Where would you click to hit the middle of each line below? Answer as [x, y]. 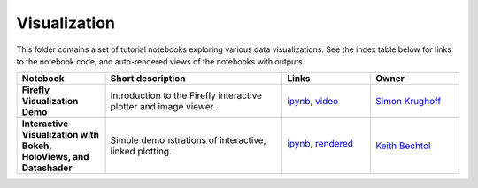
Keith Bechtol [403, 146]
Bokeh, [37, 146]
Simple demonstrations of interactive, [188, 140]
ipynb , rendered [320, 144]
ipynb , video [313, 102]
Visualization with [60, 135]
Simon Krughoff [408, 102]
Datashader [47, 168]
